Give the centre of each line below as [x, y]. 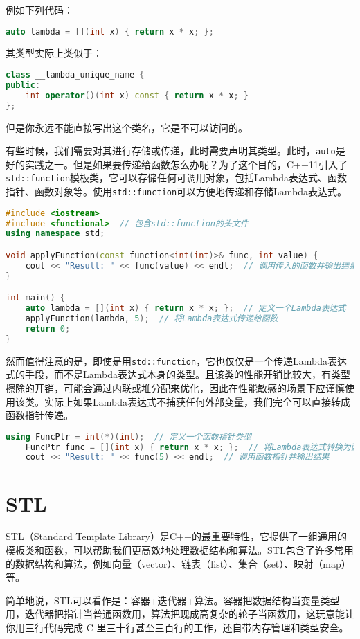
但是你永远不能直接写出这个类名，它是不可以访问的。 [127, 127]
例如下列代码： [39, 10]
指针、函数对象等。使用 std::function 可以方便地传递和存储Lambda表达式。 [177, 191]
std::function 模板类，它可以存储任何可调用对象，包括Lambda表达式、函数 [177, 178]
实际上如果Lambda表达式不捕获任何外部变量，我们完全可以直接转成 [197, 401]
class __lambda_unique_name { [75, 75]
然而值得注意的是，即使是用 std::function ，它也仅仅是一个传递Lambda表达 [177, 360]
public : [23, 85]
